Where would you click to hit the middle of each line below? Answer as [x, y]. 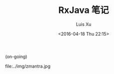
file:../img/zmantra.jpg [28, 66]
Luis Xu [84, 24]
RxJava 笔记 [84, 10]
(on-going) [16, 56]
